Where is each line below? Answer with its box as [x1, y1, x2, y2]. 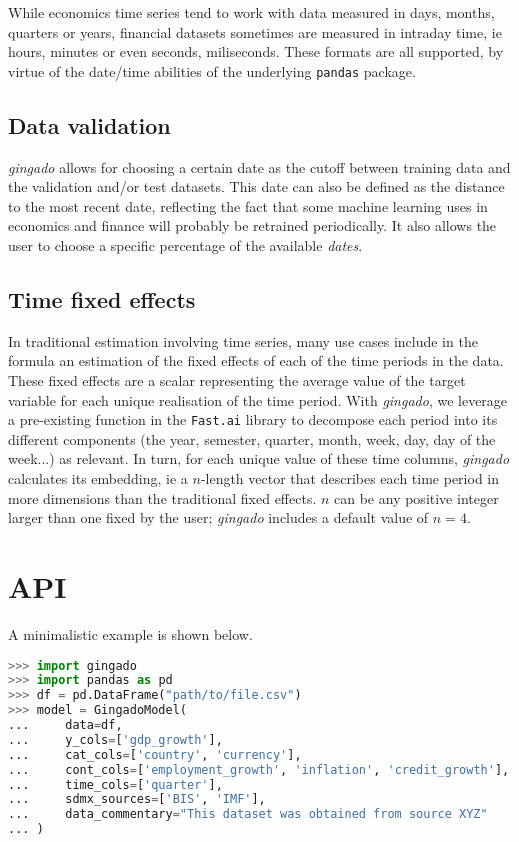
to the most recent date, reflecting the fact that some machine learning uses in [8, 195, 488, 216]
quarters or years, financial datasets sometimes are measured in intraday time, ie [8, 21, 502, 42]
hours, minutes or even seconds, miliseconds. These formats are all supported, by [8, 41, 504, 62]
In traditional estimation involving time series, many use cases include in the [8, 330, 478, 351]
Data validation [8, 109, 171, 140]
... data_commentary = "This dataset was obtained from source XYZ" [8, 807, 488, 822]
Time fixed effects [8, 284, 196, 314]
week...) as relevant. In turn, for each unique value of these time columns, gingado [8, 448, 510, 469]
